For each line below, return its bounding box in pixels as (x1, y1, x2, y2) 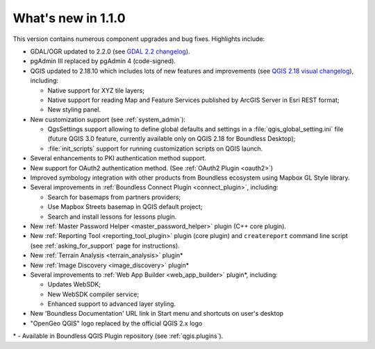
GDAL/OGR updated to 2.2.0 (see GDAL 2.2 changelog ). (30, 47, 190, 56)
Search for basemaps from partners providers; (47, 193, 181, 201)
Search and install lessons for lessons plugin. (47, 212, 177, 221)
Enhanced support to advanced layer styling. (47, 300, 176, 308)
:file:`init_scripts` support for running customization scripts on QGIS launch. (47, 144, 263, 153)
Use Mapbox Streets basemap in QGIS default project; (47, 203, 203, 211)
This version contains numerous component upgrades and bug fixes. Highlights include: (12, 35, 265, 43)
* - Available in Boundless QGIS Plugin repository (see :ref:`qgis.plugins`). (12, 332, 224, 340)
